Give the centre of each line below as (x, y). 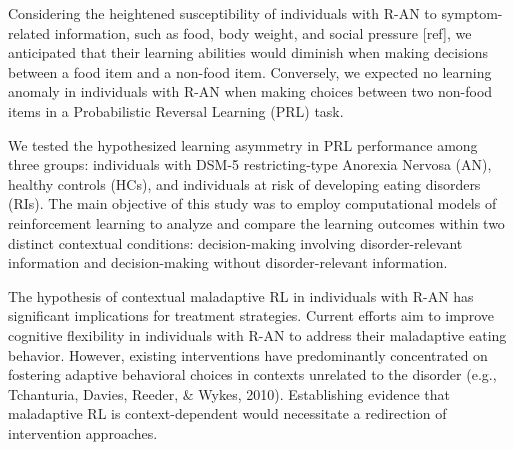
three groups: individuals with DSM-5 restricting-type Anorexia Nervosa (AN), (250, 164)
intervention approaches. (83, 432)
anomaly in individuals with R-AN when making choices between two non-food (250, 91)
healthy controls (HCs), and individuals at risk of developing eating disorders (244, 183)
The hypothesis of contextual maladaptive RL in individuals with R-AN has (241, 295)
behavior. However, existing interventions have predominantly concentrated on (248, 354)
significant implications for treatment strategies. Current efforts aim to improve (251, 315)
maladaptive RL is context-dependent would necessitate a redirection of (227, 413)
